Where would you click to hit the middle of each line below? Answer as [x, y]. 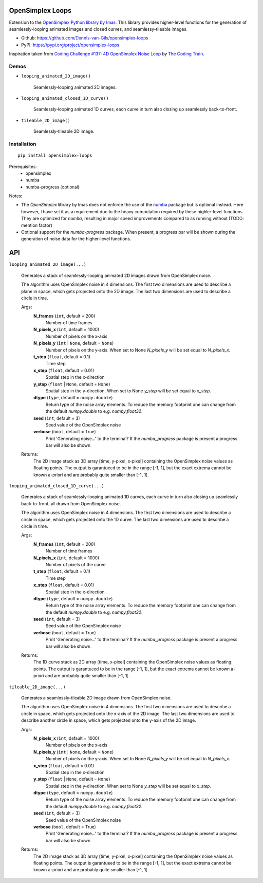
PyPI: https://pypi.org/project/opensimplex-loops [70, 45]
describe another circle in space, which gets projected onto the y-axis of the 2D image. [109, 720]
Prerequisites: [23, 166]
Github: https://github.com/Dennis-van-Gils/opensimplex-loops [85, 38]
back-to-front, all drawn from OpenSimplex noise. [71, 503]
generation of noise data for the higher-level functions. [76, 239]
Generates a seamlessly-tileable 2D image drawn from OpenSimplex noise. [96, 698]
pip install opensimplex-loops [55, 156]
